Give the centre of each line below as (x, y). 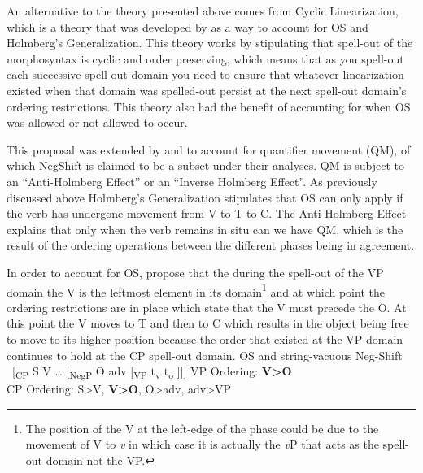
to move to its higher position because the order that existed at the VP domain (205, 338)
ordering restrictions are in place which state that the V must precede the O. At (207, 307)
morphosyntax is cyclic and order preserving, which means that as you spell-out (205, 58)
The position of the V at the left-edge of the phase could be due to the (202, 428)
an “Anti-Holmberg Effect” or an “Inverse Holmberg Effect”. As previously (192, 181)
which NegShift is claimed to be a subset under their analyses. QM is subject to (206, 165)
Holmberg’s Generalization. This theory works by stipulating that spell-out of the (210, 43)
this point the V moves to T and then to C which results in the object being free (208, 323)
